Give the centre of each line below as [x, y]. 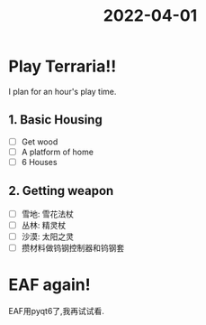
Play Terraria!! [63, 66]
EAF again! [49, 285]
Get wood [40, 142]
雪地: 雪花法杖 [47, 214]
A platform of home [57, 152]
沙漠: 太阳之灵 [47, 237]
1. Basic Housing [55, 120]
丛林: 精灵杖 [44, 225]
